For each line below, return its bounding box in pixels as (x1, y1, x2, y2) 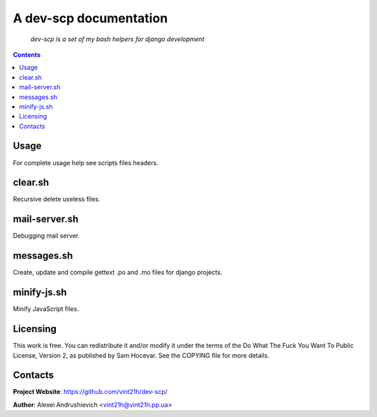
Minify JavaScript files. (13, 305, 80, 313)
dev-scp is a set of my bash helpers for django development (30, 35, 205, 43)
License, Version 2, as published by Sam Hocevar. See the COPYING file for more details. (13, 351, 270, 359)
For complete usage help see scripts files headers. (13, 158, 158, 167)
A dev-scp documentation (13, 10, 168, 26)
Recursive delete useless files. (13, 195, 101, 204)
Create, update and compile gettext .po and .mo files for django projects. (13, 268, 223, 277)
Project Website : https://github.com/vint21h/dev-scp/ (13, 388, 168, 396)
